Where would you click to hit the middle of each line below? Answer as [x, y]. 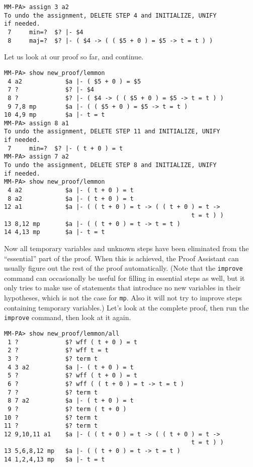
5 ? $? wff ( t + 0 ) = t [72, 376]
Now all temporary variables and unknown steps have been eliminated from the [126, 248]
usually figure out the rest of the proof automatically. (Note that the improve [123, 268]
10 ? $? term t [51, 417]
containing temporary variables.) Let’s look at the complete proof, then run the [126, 307]
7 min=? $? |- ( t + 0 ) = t [65, 148]
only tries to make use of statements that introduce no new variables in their [122, 288]
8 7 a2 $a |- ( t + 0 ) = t [71, 401]
